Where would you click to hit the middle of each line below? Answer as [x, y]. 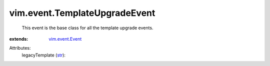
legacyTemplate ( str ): [44, 55]
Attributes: [20, 48]
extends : [19, 39]
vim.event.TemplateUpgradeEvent [82, 13]
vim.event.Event [65, 39]
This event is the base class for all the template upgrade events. [87, 28]
